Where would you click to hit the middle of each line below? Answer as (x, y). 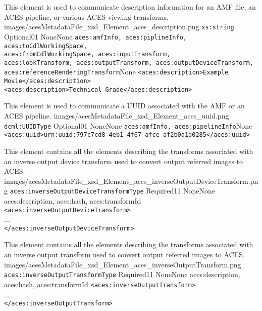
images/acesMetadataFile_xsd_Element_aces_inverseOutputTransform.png (123, 264)
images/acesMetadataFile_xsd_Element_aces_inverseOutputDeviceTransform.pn (131, 181)
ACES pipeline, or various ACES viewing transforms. (86, 16)
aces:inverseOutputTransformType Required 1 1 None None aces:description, (122, 274)
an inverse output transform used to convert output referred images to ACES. (124, 255)
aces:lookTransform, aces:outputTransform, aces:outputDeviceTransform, (129, 63)
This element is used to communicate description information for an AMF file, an (130, 7)
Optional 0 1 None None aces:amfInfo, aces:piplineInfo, (95, 36)
